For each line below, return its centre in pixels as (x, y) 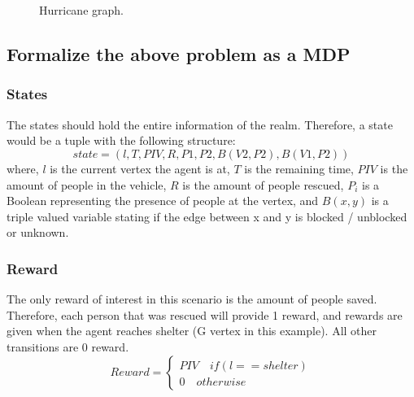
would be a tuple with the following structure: (121, 140)
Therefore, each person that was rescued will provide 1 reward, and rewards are (205, 314)
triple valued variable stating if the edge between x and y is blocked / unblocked (207, 216)
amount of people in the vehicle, (87, 184)
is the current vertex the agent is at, (140, 168)
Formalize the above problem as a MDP (179, 54)
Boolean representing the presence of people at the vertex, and (163, 201)
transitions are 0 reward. (68, 346)
